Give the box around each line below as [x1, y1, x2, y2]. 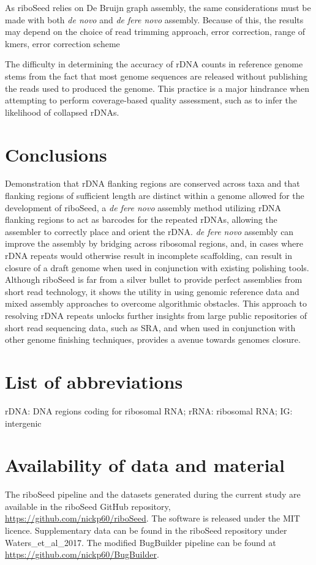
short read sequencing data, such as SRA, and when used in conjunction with [5, 321, 296, 334]
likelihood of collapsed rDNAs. [5, 105, 119, 118]
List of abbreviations [5, 369, 183, 394]
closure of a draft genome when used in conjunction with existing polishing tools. [5, 261, 309, 274]
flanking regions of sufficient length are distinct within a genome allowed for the [5, 189, 304, 202]
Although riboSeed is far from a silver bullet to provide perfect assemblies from [5, 273, 303, 286]
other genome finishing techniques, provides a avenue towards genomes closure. [5, 333, 301, 346]
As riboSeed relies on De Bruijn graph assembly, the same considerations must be [5, 1, 311, 13]
